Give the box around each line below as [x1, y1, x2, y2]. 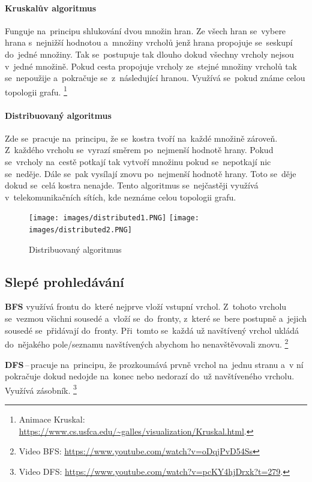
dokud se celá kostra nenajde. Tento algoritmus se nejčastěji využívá [5, 179, 259, 191]
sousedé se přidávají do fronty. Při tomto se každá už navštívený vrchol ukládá [5, 324, 299, 336]
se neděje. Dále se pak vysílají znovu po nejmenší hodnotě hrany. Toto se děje [5, 167, 296, 179]
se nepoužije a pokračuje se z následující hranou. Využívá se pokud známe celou [5, 71, 305, 84]
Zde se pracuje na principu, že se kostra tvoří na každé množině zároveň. [5, 131, 278, 144]
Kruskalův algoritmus [5, 1, 97, 14]
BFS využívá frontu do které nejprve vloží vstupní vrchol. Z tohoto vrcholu [5, 300, 287, 313]
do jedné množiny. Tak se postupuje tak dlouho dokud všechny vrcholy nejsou [5, 47, 294, 60]
